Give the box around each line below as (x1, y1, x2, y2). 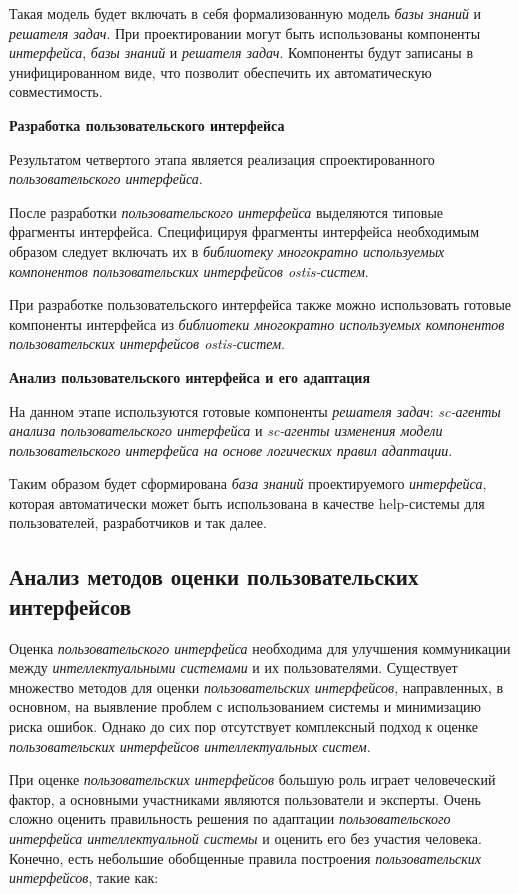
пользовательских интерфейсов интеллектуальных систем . (9, 735, 371, 756)
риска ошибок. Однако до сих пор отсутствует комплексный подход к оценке (9, 716, 478, 737)
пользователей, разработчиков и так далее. (9, 512, 267, 533)
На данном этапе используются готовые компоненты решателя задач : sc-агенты (9, 400, 501, 421)
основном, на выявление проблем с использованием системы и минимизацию (9, 696, 481, 717)
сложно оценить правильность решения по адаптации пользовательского (9, 808, 451, 829)
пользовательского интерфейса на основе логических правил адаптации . (9, 439, 453, 460)
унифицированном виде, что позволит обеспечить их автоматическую (9, 61, 432, 82)
